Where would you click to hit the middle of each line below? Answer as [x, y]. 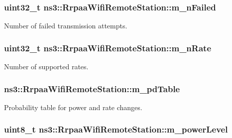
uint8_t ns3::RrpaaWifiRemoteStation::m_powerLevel [116, 129]
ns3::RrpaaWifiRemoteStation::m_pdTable [92, 88]
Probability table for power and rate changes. [73, 107]
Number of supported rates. [46, 67]
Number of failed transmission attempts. [66, 26]
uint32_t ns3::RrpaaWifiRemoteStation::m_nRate [108, 48]
